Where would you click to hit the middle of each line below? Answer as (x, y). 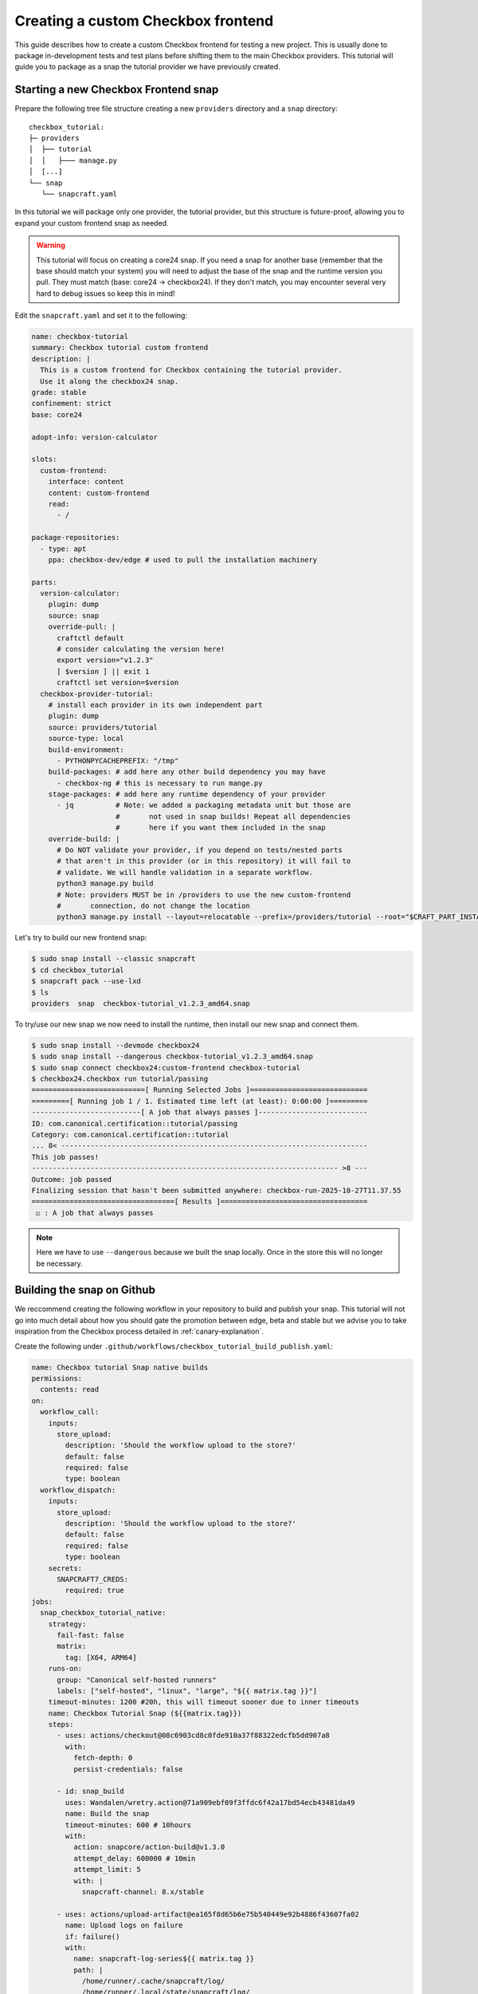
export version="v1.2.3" (106, 660)
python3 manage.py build (106, 884)
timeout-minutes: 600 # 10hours (128, 1825)
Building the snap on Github (85, 1290)
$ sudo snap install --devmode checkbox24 (116, 1045)
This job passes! (65, 1157)
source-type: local (86, 739)
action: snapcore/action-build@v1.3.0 (149, 1847)
